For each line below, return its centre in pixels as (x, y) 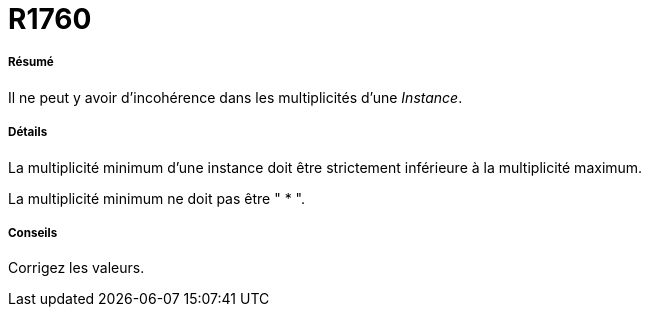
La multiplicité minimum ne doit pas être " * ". (157, 198)
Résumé (31, 62)
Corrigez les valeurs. (76, 268)
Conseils (33, 232)
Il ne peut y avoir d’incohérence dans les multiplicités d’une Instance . (235, 97)
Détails (28, 132)
